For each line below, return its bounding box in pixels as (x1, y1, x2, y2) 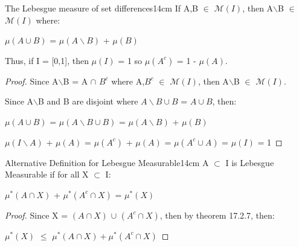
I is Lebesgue (225, 156, 274, 168)
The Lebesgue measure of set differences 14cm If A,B (5, 2, 198, 14)
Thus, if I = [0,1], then (5, 54, 89, 66)
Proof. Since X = (5, 208, 68, 221)
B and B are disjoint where (38, 95, 138, 107)
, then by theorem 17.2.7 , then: (159, 208, 275, 221)
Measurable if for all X (5, 168, 89, 181)
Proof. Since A (5, 74, 59, 87)
